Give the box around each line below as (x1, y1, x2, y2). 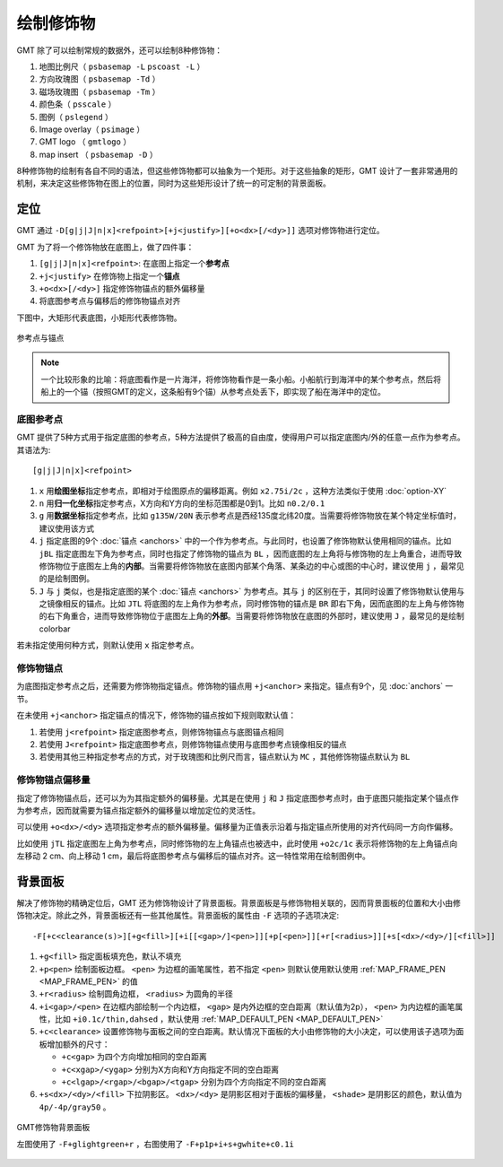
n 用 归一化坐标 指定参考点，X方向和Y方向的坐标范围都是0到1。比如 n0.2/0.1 (39, 498, 325, 509)
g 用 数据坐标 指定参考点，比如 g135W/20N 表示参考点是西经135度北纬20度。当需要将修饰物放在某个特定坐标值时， (39, 510, 462, 521)
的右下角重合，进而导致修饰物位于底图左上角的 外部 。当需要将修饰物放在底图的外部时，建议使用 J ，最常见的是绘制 (39, 611, 465, 622)
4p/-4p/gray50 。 (39, 1102, 111, 1112)
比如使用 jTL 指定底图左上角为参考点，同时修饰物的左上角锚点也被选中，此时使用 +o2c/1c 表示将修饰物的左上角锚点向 (16, 838, 458, 849)
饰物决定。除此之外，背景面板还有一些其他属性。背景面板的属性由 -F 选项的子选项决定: (16, 910, 340, 921)
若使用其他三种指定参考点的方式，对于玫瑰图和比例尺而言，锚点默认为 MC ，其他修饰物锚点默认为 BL (39, 752, 411, 762)
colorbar (39, 623, 71, 634)
